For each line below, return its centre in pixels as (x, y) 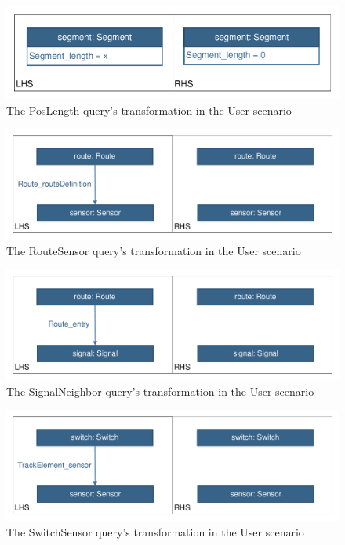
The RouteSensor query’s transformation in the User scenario (154, 250)
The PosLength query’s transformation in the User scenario (149, 110)
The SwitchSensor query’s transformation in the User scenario (155, 531)
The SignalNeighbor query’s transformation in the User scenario (160, 391)
